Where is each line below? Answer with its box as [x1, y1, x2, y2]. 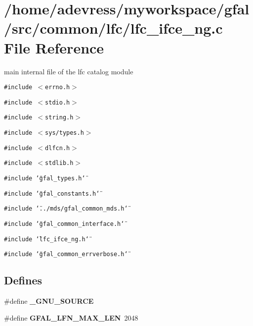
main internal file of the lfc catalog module [4, 66, 133, 76]
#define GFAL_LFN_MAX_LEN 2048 [4, 312, 138, 323]
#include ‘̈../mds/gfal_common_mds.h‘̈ [4, 205, 128, 213]
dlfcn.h [45, 144, 70, 152]
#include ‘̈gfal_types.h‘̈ [4, 175, 85, 182]
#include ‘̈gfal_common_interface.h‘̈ [4, 220, 125, 227]
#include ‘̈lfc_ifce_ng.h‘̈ [4, 235, 89, 243]
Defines [4, 272, 42, 288]
